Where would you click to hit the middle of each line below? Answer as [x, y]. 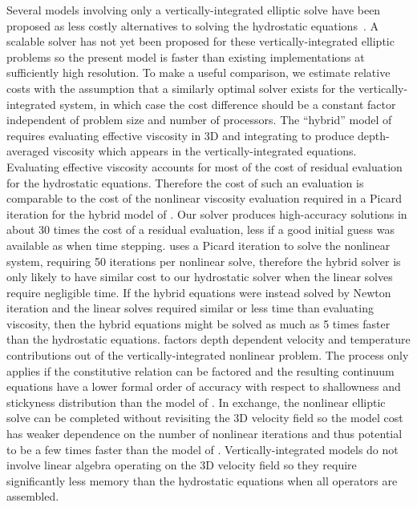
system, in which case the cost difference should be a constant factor [228, 104]
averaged [28, 151]
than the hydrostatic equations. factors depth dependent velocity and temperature [208, 339]
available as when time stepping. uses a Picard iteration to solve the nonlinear [198, 245]
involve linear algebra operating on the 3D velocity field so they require [182, 465]
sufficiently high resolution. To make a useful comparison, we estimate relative [198, 72]
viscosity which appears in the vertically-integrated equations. [204, 151]
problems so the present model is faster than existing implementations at [186, 56]
